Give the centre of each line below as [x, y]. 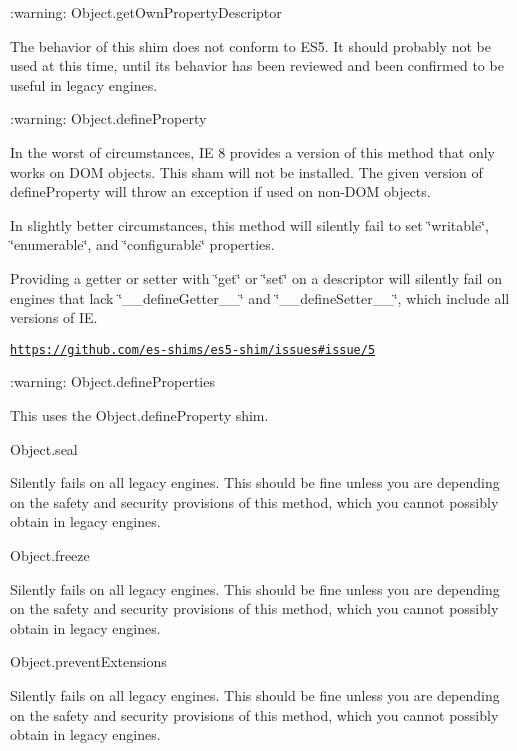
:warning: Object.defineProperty [108, 118]
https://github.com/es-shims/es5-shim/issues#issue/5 [193, 349]
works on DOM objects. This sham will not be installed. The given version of [246, 171]
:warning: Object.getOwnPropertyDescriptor [146, 12]
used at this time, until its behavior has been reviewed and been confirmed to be [257, 65]
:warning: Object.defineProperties [112, 381]
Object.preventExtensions [88, 661]
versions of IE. [54, 317]
